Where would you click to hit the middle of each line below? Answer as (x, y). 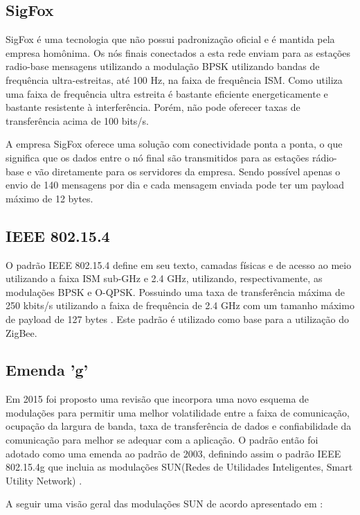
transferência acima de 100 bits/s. (77, 120)
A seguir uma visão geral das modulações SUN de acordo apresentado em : (164, 504)
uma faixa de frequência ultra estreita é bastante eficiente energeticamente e (167, 93)
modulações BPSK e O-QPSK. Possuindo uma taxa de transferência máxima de (175, 291)
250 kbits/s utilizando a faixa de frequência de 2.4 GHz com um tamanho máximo (180, 305)
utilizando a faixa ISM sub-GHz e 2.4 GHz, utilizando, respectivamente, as (164, 278)
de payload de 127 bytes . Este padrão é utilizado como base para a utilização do (177, 318)
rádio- (324, 157)
